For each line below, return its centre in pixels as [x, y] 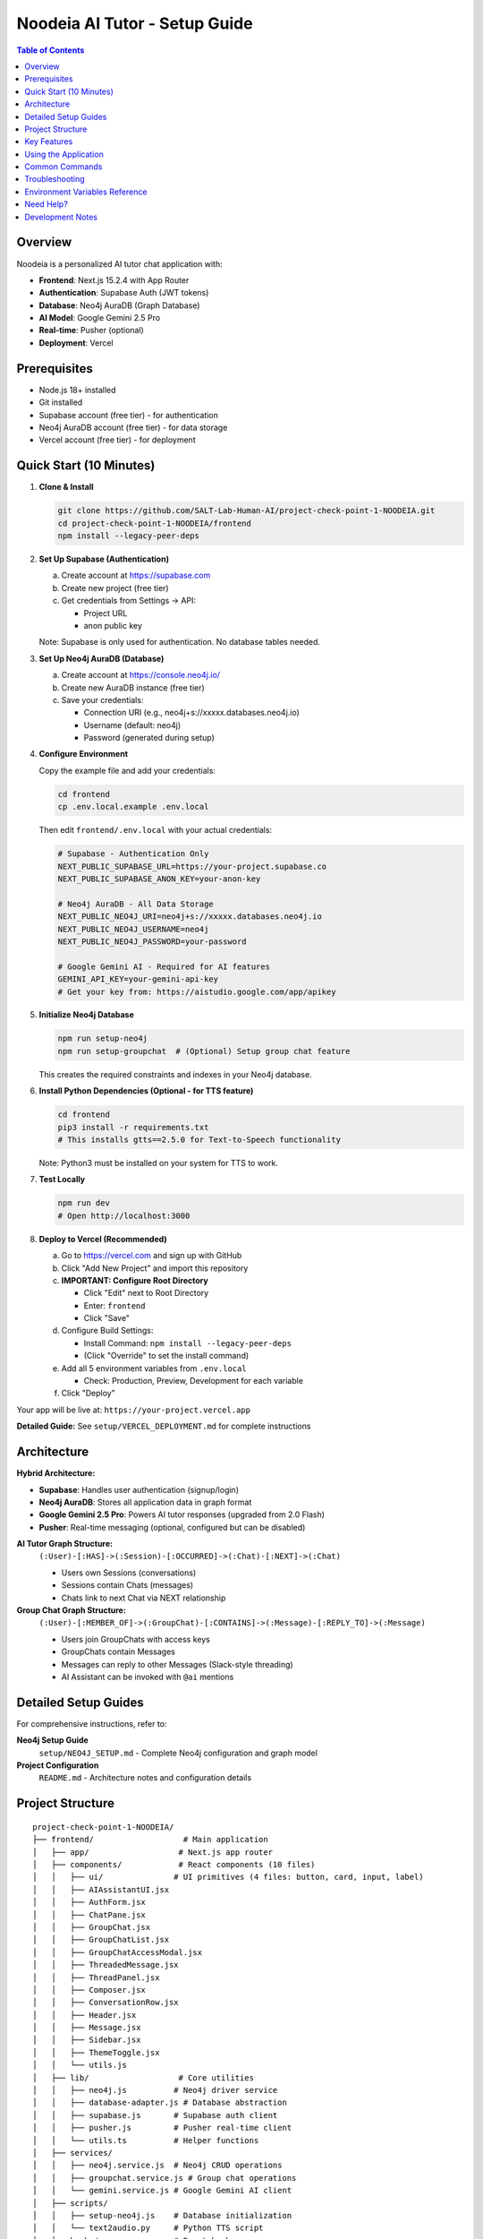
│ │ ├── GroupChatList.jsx [101, 1940]
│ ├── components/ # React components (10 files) [174, 1865]
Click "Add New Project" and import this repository [155, 1268]
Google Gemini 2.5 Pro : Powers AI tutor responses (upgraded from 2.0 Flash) [182, 1514]
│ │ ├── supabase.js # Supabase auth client [155, 2115]
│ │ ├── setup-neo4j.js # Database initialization [162, 2215]
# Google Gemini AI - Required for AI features [164, 966]
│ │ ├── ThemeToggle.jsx [96, 2052]
